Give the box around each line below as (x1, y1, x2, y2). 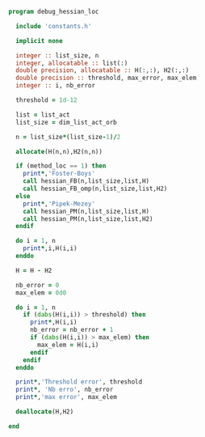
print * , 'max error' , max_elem (15, 393, 117, 401)
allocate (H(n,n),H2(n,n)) (15, 147, 103, 155)
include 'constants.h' (15, 22, 92, 30)
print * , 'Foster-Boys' (23, 170, 95, 178)
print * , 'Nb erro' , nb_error (15, 385, 114, 394)
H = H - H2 (15, 266, 52, 274)
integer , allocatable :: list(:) (15, 59, 128, 67)
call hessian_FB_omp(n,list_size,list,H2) (23, 185, 168, 193)
